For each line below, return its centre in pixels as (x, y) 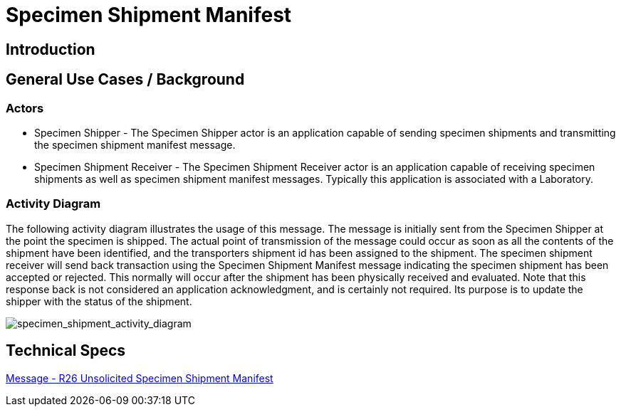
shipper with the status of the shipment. (99, 301)
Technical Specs (66, 351)
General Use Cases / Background (125, 80)
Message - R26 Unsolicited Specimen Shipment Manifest (140, 378)
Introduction (51, 49)
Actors (25, 108)
